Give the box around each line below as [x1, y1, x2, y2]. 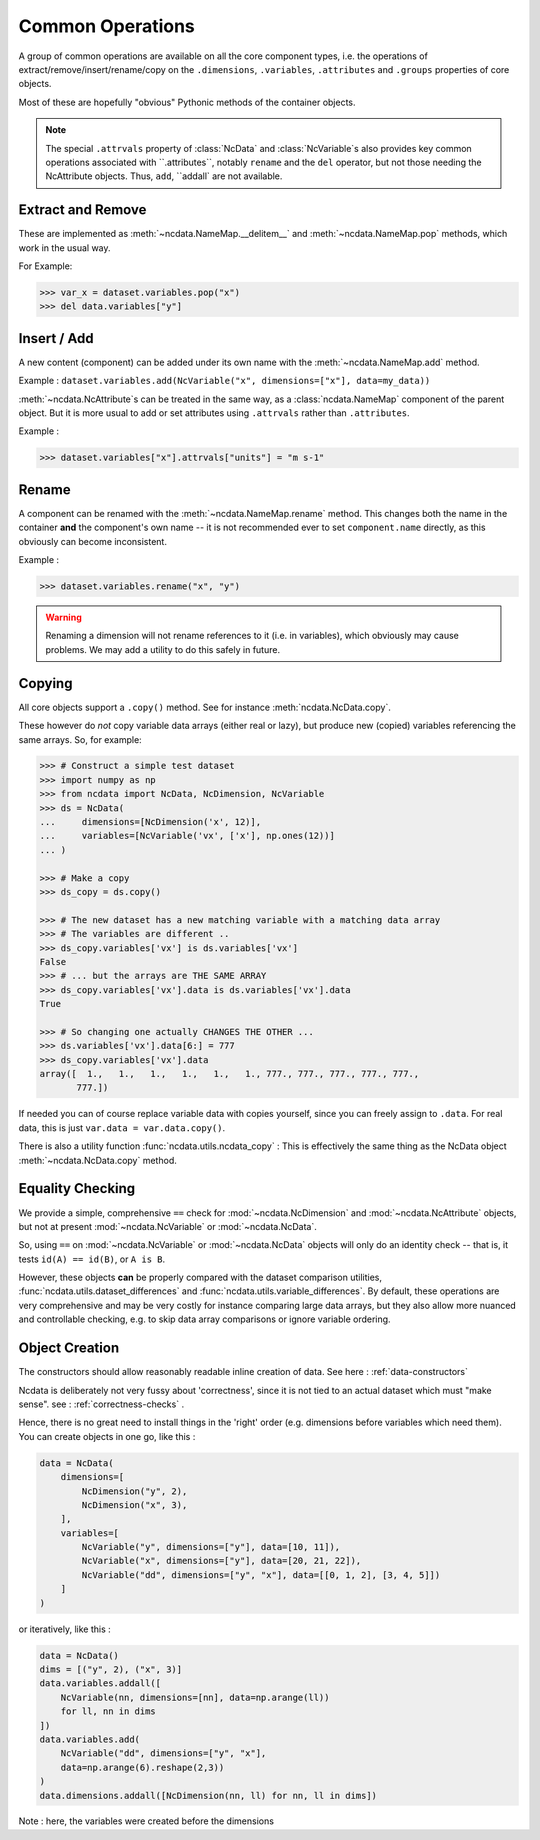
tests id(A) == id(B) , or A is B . [18, 1253, 165, 1265]
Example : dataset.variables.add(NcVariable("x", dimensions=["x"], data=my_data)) [18, 375, 431, 387]
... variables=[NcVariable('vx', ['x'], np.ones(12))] [39, 830, 335, 842]
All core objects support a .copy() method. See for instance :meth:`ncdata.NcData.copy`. [18, 701, 392, 713]
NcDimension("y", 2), [81, 1485, 188, 1497]
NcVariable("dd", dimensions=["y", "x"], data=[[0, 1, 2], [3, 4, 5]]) [81, 1569, 441, 1580]
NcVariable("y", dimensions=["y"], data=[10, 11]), [81, 1541, 341, 1553]
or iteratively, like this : [18, 1623, 111, 1635]
